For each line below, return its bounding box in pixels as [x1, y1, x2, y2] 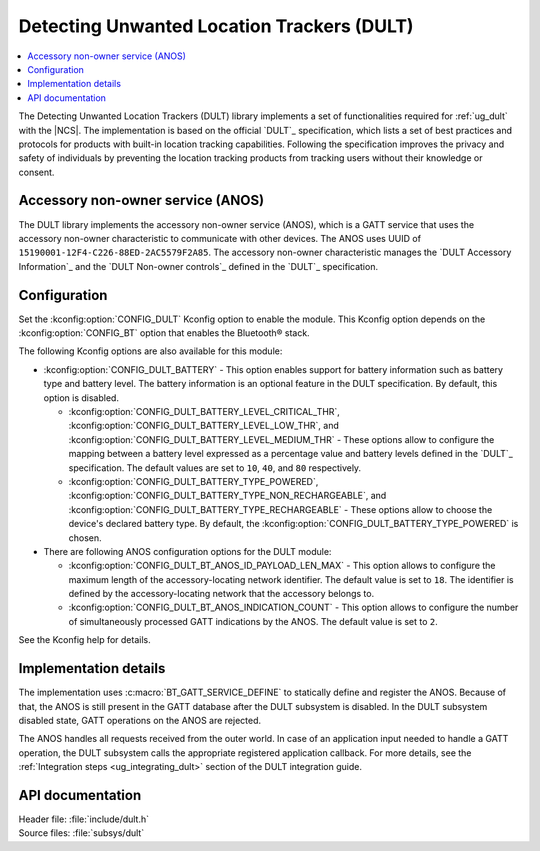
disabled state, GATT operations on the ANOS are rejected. [18, 714, 262, 726]
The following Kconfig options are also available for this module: [18, 345, 283, 357]
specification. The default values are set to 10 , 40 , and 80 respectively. [68, 461, 362, 474]
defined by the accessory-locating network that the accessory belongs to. [68, 588, 375, 600]
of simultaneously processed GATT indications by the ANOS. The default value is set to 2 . [68, 615, 439, 627]
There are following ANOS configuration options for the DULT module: [43, 545, 332, 557]
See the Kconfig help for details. [18, 634, 151, 646]
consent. [18, 166, 55, 178]
